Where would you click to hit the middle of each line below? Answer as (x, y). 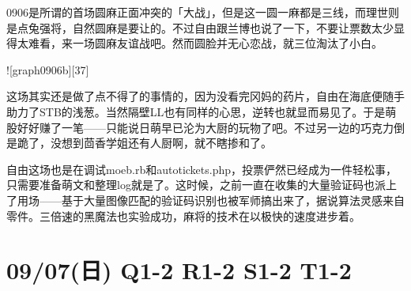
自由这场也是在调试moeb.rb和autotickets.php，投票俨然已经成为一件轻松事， (202, 169)
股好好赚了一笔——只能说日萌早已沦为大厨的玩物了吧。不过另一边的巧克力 (200, 127)
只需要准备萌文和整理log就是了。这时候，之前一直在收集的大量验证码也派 (196, 185)
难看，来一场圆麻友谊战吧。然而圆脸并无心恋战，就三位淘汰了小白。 (205, 43)
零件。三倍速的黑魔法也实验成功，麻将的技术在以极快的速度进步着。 (183, 215)
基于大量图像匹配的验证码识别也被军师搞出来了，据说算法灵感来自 (233, 200)
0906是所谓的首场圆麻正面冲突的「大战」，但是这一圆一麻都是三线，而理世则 (203, 12)
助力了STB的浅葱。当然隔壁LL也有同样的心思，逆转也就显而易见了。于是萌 (202, 111)
